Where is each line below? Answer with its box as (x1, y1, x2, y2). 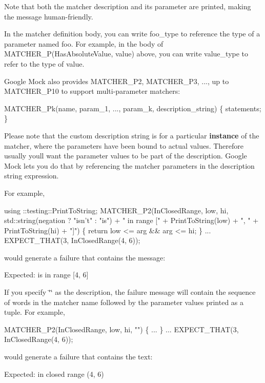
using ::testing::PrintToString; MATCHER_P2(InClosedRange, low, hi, (4, 205, 229, 215)
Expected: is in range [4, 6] (4, 269, 89, 280)
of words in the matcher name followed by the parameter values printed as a (4, 296, 244, 307)
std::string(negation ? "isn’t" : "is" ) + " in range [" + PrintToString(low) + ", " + (4, 215, 259, 226)
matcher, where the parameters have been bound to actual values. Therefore (4, 140, 244, 151)
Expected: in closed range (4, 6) (4, 368, 104, 379)
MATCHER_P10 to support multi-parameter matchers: (4, 86, 180, 96)
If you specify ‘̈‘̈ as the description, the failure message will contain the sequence (4, 287, 256, 297)
